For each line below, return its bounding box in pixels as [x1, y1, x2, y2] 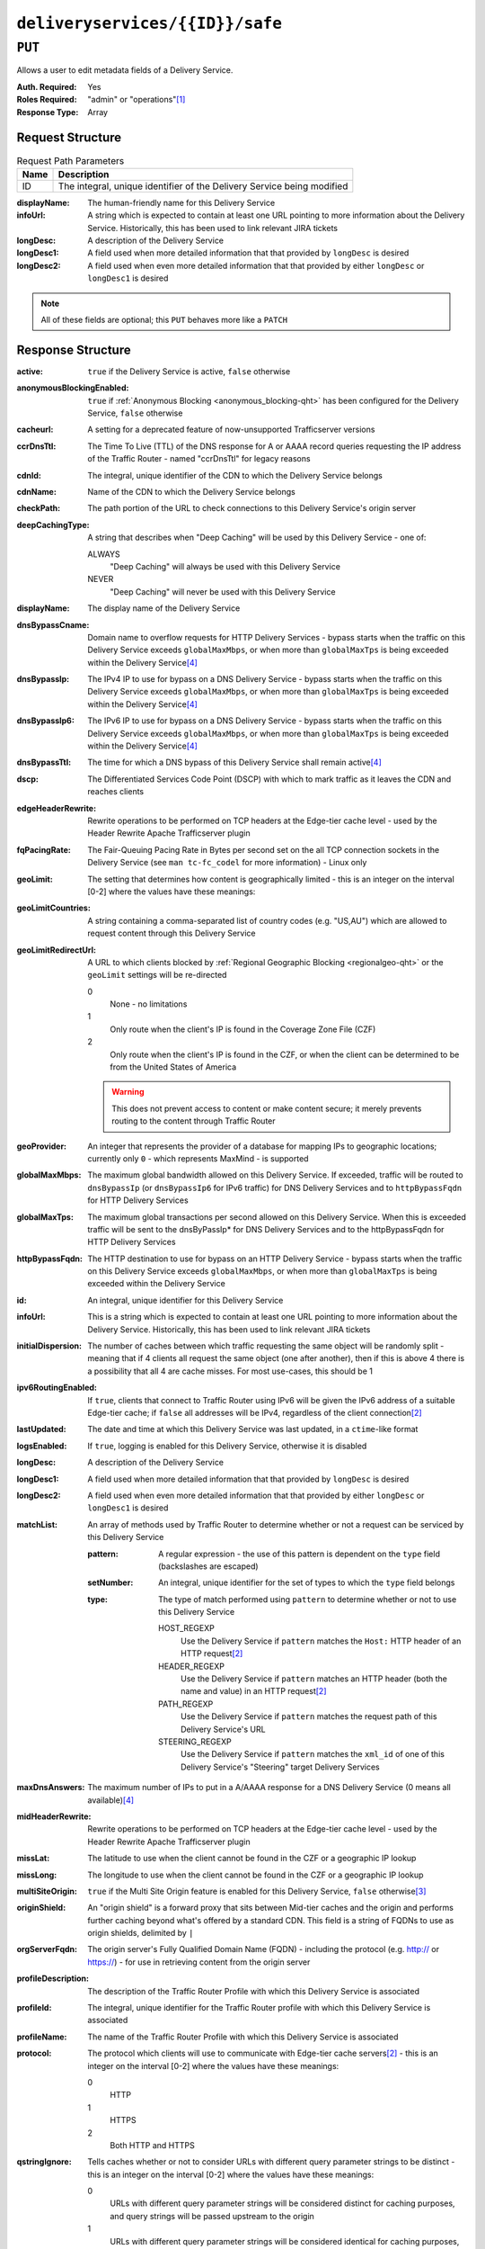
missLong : [16, 1869, 57, 1880]
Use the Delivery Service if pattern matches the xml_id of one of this [181, 1749, 445, 1760]
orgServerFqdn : [16, 1944, 78, 1955]
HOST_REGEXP [158, 1623, 215, 1634]
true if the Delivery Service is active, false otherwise [87, 365, 291, 377]
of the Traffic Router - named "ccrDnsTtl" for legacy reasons [87, 453, 311, 464]
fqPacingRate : [16, 844, 71, 855]
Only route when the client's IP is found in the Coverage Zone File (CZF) [110, 1024, 376, 1035]
